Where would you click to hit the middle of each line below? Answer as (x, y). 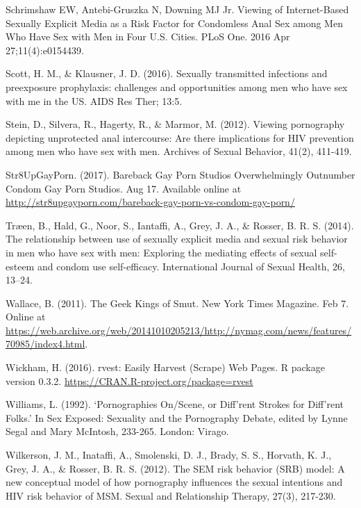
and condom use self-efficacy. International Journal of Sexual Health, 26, (191, 266)
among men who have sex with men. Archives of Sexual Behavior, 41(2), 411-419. (179, 151)
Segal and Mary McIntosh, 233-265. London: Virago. (117, 431)
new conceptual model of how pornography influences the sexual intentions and (174, 482)
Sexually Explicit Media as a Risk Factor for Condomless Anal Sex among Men (174, 23)
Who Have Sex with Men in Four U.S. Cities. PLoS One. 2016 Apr (148, 36)
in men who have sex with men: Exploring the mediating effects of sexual (161, 252)
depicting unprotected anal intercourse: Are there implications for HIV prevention (180, 137)
